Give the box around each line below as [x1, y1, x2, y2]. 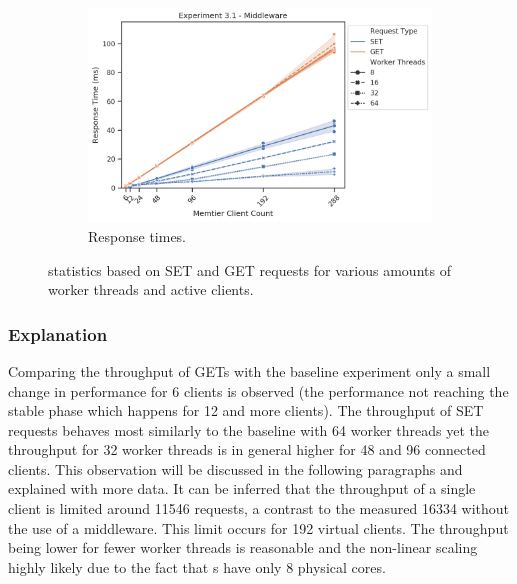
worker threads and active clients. [48, 279, 254, 300]
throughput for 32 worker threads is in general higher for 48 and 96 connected [8, 439, 486, 460]
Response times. [88, 225, 187, 246]
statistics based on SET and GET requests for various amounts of [48, 259, 451, 280]
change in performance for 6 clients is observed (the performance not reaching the [8, 380, 509, 401]
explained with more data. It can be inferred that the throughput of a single [8, 478, 476, 499]
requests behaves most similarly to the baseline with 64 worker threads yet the [8, 419, 489, 440]
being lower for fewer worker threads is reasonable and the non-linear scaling [8, 537, 478, 558]
